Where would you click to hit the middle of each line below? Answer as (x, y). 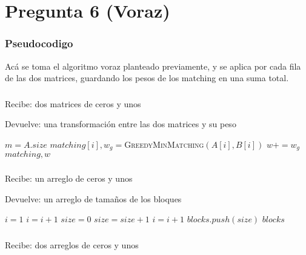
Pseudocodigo (39, 43)
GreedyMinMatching (164, 144)
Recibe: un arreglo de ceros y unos (69, 178)
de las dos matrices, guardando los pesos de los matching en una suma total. (147, 78)
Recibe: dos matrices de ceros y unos (73, 103)
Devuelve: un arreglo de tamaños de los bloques (93, 198)
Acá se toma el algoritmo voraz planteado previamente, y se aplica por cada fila (153, 66)
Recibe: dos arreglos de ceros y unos (72, 244)
